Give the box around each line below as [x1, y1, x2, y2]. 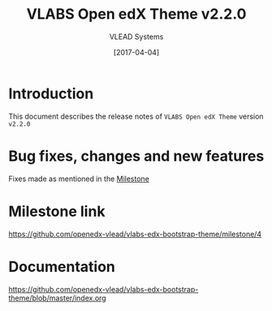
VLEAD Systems [109, 32, 164, 41]
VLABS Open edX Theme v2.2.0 [26, 5, 247, 24]
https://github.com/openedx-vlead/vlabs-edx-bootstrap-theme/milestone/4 [8, 229, 262, 239]
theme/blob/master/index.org [8, 293, 107, 303]
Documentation [8, 257, 116, 276]
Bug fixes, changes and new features [8, 147, 265, 165]
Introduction [8, 84, 94, 102]
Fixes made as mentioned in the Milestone [8, 174, 150, 184]
